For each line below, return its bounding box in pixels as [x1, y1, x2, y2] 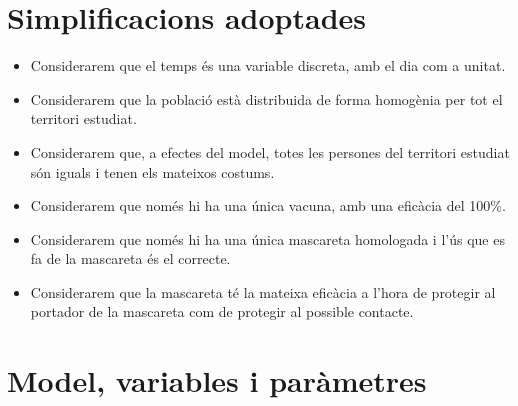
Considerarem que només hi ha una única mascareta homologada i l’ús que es [30, 228, 505, 249]
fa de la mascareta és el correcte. [30, 248, 231, 269]
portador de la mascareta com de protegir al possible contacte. [30, 301, 414, 322]
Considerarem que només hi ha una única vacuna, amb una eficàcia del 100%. [30, 195, 506, 216]
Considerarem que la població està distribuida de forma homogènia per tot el [30, 88, 503, 109]
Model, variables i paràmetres [7, 360, 427, 401]
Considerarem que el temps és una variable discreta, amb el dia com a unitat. [30, 55, 506, 76]
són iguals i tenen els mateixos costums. [30, 161, 275, 182]
